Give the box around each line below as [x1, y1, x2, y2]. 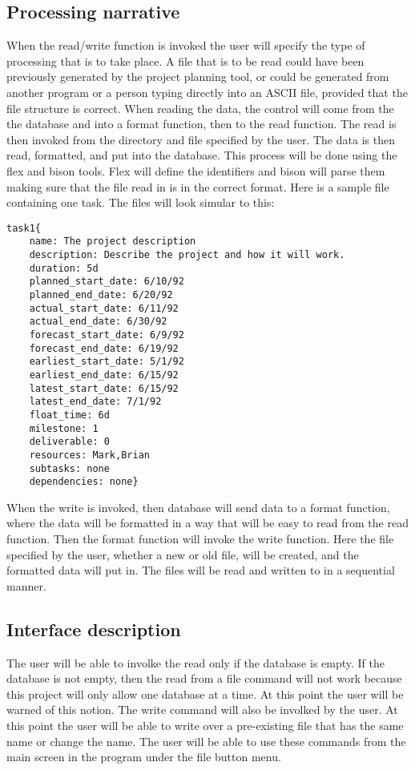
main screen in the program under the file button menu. [6, 748, 281, 765]
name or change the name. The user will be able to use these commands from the [6, 732, 406, 749]
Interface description [6, 616, 181, 641]
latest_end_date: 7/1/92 [29, 396, 162, 408]
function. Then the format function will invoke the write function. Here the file [6, 530, 394, 547]
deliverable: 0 [29, 436, 110, 448]
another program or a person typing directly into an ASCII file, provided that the [6, 83, 408, 100]
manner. [6, 577, 46, 594]
